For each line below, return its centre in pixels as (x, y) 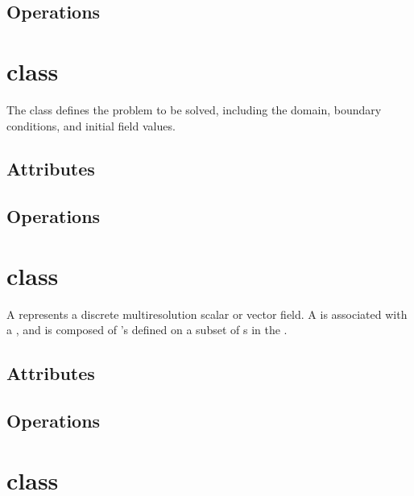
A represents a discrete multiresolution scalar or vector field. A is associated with (207, 314)
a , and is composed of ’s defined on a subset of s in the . (147, 330)
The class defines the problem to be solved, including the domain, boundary (194, 109)
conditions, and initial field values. (91, 125)
